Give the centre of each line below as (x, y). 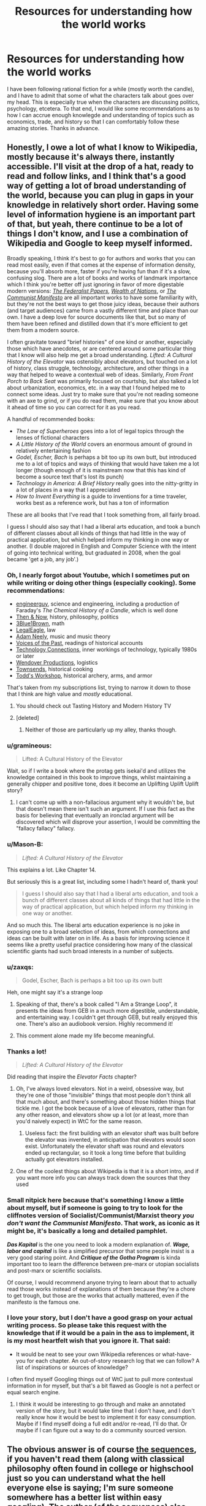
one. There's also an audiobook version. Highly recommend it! (94, 1023)
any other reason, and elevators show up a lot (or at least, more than (102, 1115)
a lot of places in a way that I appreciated (68, 490)
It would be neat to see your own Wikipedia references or (88, 1354)
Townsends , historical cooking (55, 669)
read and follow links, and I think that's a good (97, 176)
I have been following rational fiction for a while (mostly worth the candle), (101, 89)
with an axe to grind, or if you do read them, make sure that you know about (103, 400)
